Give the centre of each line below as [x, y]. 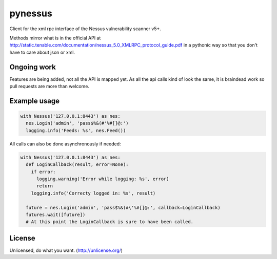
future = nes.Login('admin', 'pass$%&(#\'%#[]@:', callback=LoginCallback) [123, 208]
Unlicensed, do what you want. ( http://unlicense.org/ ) [66, 250]
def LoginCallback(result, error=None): [77, 165]
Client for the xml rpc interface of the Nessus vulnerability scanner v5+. [85, 29]
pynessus [31, 13]
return [45, 186]
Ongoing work [33, 67]
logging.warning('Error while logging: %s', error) [103, 179]
